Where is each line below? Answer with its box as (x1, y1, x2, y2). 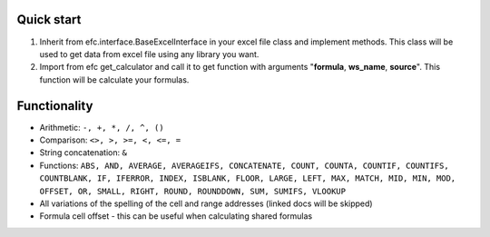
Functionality (16, 98, 93, 114)
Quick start (16, 12, 82, 27)
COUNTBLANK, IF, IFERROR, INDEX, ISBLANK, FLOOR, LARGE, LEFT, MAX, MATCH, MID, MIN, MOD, (39, 173, 456, 183)
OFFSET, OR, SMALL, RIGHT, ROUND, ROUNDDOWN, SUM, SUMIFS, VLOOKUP (39, 186, 347, 196)
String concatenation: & (39, 147, 127, 158)
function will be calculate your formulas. (39, 74, 190, 85)
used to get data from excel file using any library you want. (39, 48, 260, 59)
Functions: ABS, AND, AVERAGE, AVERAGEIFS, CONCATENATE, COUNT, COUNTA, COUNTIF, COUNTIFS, (39, 160, 449, 171)
